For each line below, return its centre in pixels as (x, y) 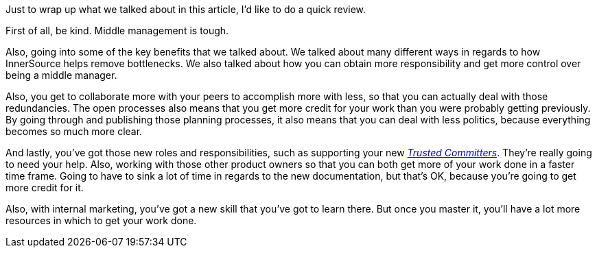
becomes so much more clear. (74, 131)
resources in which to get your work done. (101, 220)
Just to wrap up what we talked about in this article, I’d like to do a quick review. (186, 9)
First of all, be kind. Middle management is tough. (117, 31)
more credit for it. (45, 188)
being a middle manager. (61, 75)
